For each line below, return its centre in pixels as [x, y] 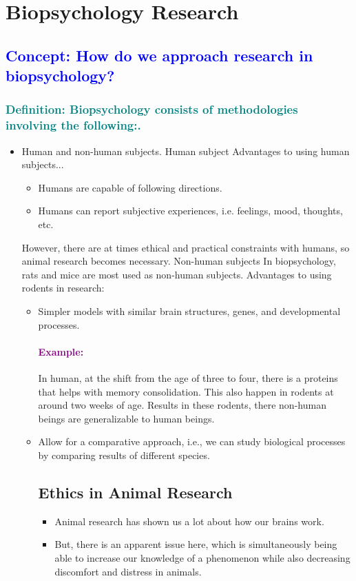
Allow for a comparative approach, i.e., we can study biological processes [192, 441]
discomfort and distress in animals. [128, 571]
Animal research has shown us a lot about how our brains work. [189, 521]
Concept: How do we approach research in [159, 55]
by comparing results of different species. [124, 455]
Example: [61, 351]
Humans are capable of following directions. [130, 187]
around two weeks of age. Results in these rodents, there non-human [182, 405]
